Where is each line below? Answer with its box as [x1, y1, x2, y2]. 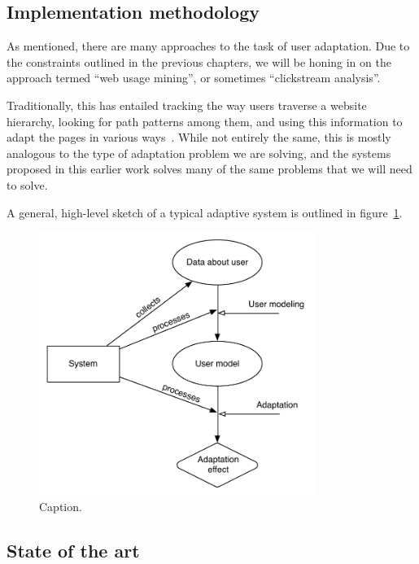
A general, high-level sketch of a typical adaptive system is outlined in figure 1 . [7, 203, 403, 221]
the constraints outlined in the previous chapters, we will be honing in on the [7, 53, 391, 70]
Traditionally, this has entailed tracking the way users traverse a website [7, 96, 367, 113]
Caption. [39, 498, 82, 515]
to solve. [7, 176, 48, 193]
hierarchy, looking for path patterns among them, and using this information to [7, 112, 403, 129]
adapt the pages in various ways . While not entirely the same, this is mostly [7, 129, 391, 146]
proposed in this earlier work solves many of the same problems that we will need [7, 160, 412, 177]
